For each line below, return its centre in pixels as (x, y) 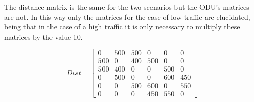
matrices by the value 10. (43, 36)
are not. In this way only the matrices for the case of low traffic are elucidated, (127, 16)
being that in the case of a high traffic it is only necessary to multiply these (122, 27)
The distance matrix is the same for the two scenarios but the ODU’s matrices (127, 7)
